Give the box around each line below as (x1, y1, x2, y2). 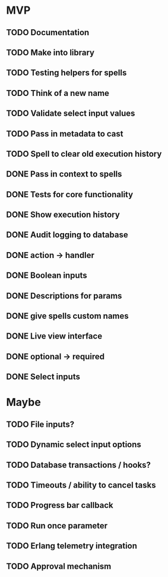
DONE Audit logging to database (6, 230, 129, 240)
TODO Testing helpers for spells (6, 68, 127, 78)
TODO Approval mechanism (6, 561, 112, 571)
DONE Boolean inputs (6, 271, 87, 281)
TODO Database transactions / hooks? (6, 460, 151, 470)
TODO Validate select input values (6, 108, 135, 119)
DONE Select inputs (6, 372, 80, 382)
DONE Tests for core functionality (6, 189, 134, 200)
